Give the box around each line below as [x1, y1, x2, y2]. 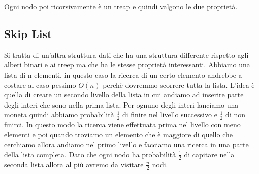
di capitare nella [184, 149, 235, 159]
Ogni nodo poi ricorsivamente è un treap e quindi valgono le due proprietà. [4, 1, 238, 11]
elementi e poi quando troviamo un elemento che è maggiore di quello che [4, 129, 233, 140]
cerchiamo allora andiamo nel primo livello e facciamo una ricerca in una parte [4, 139, 249, 150]
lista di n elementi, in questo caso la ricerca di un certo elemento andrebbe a [4, 69, 242, 80]
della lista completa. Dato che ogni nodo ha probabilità [4, 149, 176, 159]
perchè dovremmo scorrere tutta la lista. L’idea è [103, 79, 255, 90]
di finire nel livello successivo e [122, 109, 217, 120]
